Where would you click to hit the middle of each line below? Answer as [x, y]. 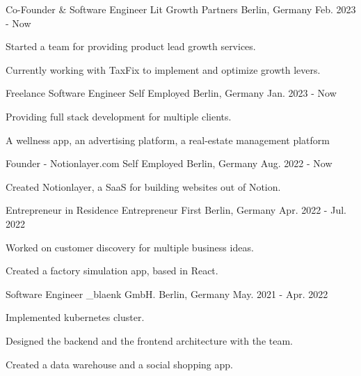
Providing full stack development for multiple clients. [119, 116]
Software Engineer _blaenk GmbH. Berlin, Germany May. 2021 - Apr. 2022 [167, 293]
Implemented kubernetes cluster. [75, 317]
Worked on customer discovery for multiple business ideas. [130, 247]
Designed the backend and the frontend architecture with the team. [149, 340]
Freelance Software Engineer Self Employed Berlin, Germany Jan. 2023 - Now [171, 93]
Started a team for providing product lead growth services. [131, 46]
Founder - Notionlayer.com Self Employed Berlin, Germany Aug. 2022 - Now [169, 163]
